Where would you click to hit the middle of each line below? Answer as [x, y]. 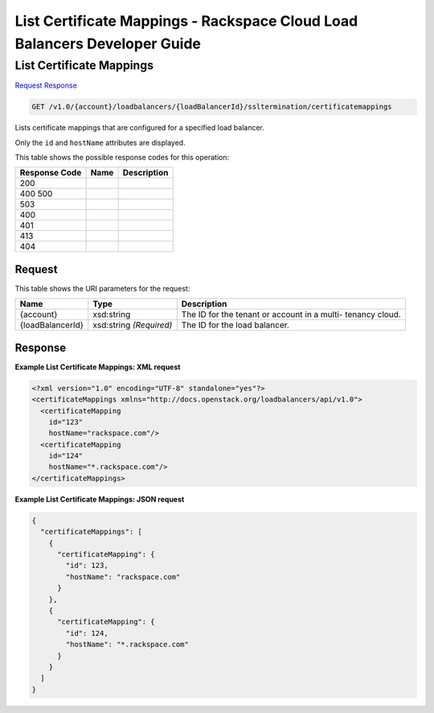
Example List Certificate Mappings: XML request [98, 367]
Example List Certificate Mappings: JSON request [100, 499]
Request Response [46, 85]
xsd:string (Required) [133, 325]
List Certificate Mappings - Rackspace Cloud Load [186, 21]
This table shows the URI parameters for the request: [102, 288]
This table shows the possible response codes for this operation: [122, 157]
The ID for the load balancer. [235, 325]
